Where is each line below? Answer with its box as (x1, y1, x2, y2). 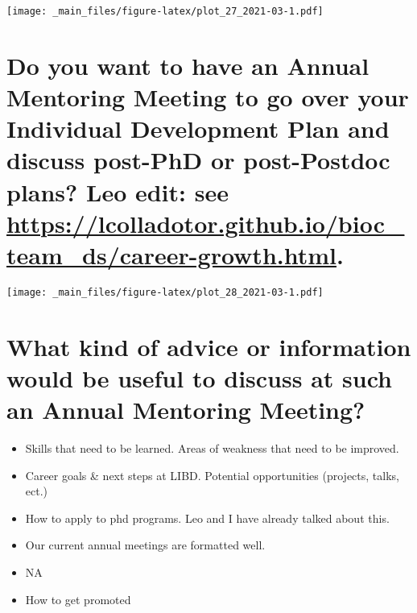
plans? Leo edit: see (6, 175, 229, 208)
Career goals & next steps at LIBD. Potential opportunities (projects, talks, (25, 466, 399, 483)
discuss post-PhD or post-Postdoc (6, 143, 390, 176)
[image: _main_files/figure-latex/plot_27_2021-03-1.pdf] (6, 6, 324, 17)
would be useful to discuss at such (6, 361, 392, 394)
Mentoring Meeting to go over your (6, 81, 409, 114)
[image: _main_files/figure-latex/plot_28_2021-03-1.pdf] (6, 286, 324, 298)
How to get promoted (25, 590, 131, 607)
